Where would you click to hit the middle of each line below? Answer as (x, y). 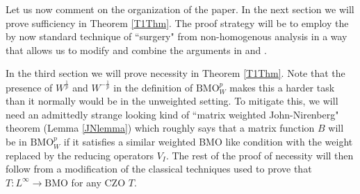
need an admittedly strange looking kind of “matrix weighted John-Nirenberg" (172, 114)
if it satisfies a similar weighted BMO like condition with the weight (208, 142)
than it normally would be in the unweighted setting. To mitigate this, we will (172, 101)
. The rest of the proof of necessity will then (260, 155)
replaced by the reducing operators (80, 155)
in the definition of (153, 87)
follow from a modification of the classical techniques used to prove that (159, 169)
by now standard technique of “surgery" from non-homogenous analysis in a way (177, 36)
